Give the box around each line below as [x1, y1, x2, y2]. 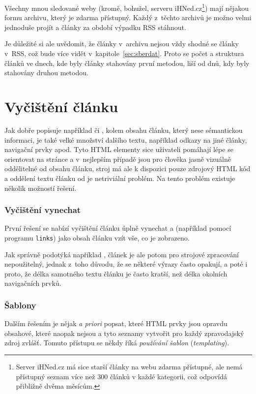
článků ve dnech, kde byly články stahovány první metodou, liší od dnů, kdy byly [4, 58, 250, 68]
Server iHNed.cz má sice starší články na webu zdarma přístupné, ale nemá [16, 361, 243, 371]
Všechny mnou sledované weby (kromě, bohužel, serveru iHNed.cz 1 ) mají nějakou [4, 1, 249, 13]
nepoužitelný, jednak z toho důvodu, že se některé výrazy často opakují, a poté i [4, 259, 248, 269]
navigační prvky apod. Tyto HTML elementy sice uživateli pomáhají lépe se [4, 144, 233, 154]
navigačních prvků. [4, 278, 61, 288]
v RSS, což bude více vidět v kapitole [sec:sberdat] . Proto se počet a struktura [4, 48, 244, 59]
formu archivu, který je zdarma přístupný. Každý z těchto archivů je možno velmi [4, 12, 252, 23]
